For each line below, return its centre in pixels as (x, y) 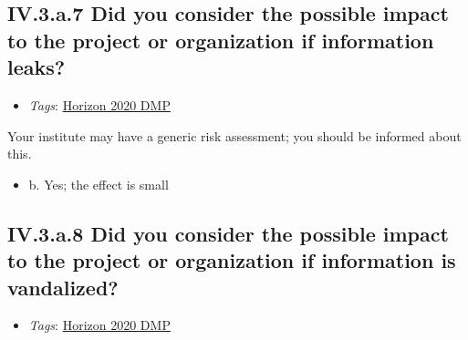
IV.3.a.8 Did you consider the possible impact (228, 233)
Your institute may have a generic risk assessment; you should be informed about (234, 135)
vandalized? (63, 287)
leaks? (36, 67)
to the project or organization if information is (232, 260)
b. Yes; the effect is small (99, 184)
